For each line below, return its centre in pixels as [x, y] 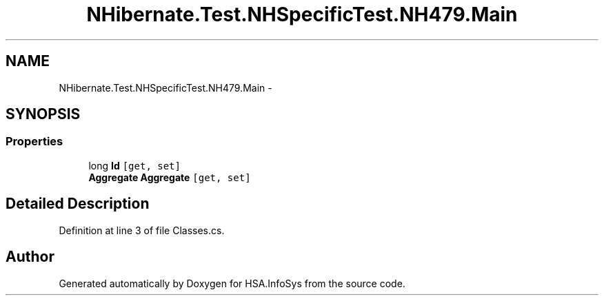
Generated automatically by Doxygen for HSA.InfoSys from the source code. [232, 283]
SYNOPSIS [43, 114]
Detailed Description [78, 204]
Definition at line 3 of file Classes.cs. [142, 230]
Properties [34, 142]
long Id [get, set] [134, 165]
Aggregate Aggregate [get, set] [170, 177]
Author [30, 257]
